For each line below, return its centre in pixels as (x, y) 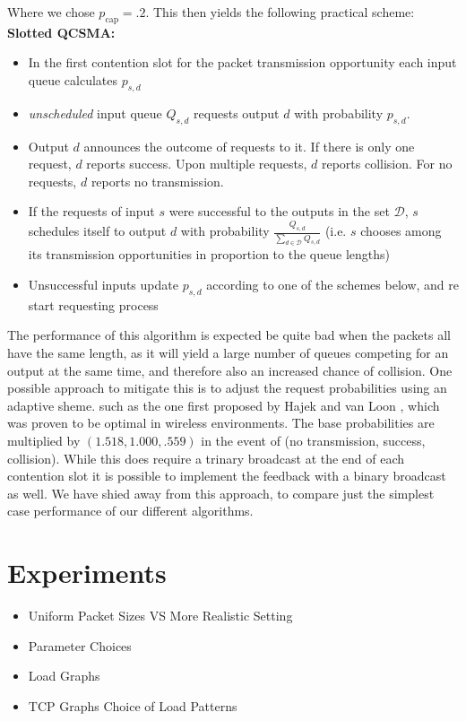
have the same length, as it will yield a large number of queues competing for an (228, 353)
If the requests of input (91, 211)
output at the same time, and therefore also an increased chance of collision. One (230, 370)
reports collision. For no (387, 164)
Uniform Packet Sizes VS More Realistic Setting (160, 616)
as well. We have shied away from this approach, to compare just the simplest (221, 493)
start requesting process (93, 304)
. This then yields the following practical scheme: (280, 12)
